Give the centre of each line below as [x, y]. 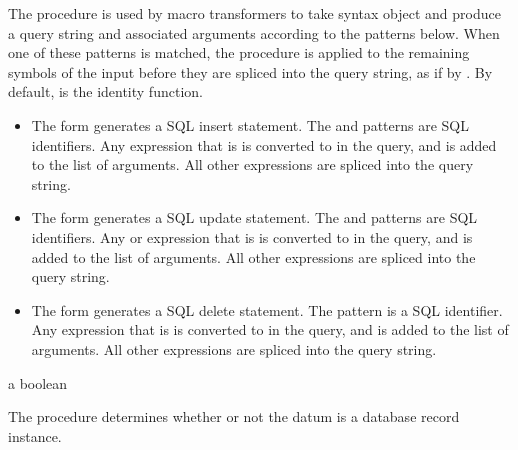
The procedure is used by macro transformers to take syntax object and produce [254, 13]
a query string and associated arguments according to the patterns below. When [254, 32]
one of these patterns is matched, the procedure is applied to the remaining [239, 52]
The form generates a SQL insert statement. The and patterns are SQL [250, 124]
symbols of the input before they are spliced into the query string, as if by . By [250, 71]
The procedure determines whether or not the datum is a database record [234, 416]
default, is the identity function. [105, 91]
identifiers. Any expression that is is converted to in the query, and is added [264, 144]
